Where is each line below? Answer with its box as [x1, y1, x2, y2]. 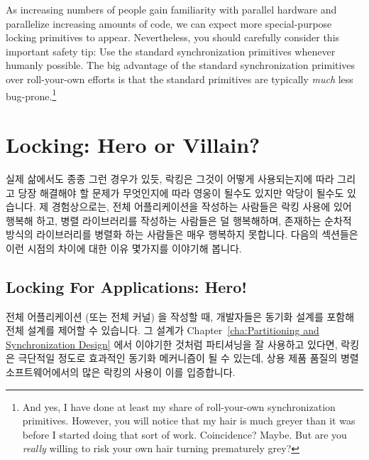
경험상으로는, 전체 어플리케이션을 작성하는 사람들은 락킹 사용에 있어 [51, 199, 352, 214]
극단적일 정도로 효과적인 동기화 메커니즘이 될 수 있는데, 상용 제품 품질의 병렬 [18, 351, 359, 365]
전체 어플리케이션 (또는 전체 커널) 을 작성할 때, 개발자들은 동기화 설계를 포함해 [6, 309, 355, 323]
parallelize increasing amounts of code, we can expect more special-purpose [6, 16, 332, 31]
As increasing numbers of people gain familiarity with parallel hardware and [6, 2, 337, 16]
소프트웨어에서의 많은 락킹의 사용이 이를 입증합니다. [6, 365, 236, 380]
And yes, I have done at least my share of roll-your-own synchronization [22, 399, 336, 414]
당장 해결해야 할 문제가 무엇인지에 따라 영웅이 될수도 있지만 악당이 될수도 [18, 185, 344, 200]
